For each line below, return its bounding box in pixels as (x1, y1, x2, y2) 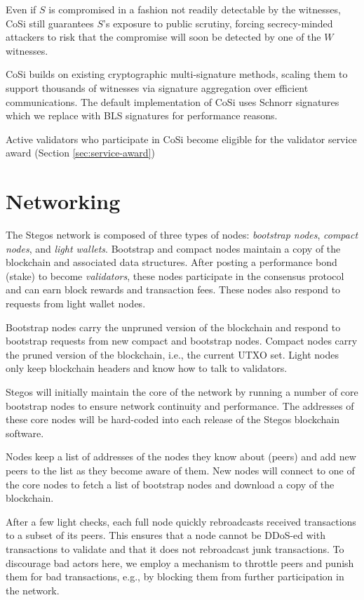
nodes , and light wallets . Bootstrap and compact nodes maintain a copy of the (6, 241, 341, 255)
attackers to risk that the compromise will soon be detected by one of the (6, 29, 321, 44)
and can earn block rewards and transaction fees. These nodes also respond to (6, 282, 341, 297)
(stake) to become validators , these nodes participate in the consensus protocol (6, 268, 344, 283)
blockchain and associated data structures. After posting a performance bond (6, 255, 337, 269)
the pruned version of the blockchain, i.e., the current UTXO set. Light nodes (6, 347, 339, 361)
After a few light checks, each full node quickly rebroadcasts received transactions (6, 514, 356, 528)
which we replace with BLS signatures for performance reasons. (6, 108, 278, 123)
